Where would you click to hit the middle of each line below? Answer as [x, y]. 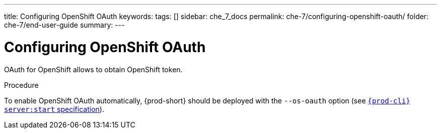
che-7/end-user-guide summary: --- [64, 25]
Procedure [21, 85]
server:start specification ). [54, 109]
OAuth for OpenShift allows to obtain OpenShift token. [93, 69]
